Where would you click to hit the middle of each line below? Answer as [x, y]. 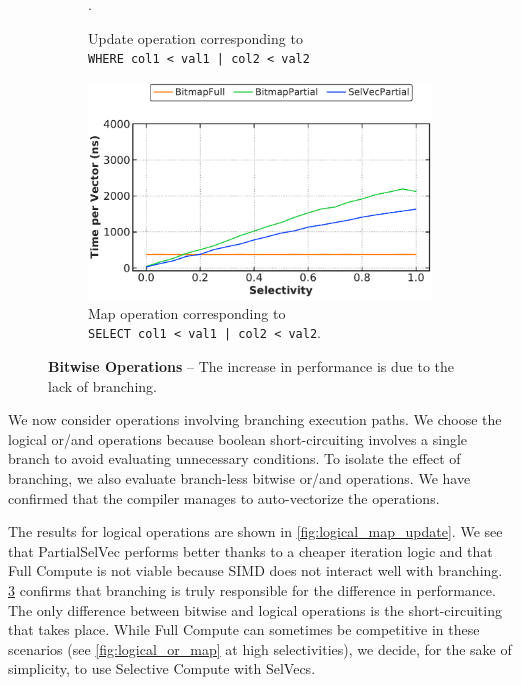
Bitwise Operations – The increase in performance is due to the [251, 366]
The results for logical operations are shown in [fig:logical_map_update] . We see [255, 531]
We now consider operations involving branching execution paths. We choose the [255, 419]
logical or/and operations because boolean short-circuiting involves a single [238, 438]
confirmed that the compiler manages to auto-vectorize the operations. [224, 497]
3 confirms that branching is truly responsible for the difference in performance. [252, 589]
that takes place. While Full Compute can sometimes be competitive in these [244, 629]
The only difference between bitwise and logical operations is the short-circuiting [255, 609]
